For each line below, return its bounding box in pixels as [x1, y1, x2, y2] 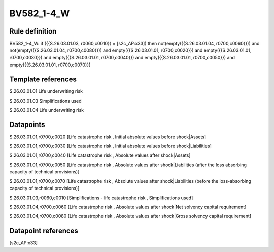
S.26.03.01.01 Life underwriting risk [9, 88, 83, 94]
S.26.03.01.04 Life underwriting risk [9, 107, 84, 113]
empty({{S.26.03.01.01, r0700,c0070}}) [9, 61, 91, 68]
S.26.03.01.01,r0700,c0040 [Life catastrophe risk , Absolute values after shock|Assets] [9, 152, 191, 159]
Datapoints [9, 120, 45, 129]
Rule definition [9, 27, 57, 36]
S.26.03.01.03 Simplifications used [9, 98, 82, 104]
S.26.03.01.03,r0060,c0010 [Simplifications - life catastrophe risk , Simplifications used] [9, 195, 193, 201]
